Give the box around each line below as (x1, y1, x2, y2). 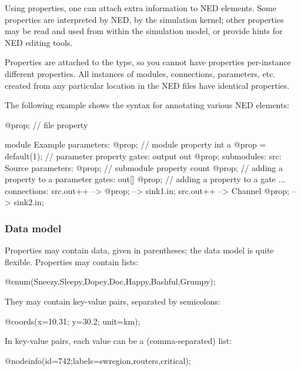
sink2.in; (14, 196, 44, 208)
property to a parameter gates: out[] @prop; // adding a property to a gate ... (5, 173, 286, 185)
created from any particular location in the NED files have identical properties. (5, 79, 290, 91)
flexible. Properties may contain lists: (5, 255, 139, 268)
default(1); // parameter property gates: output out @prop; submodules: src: (5, 149, 282, 162)
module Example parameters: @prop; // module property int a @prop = (5, 138, 266, 151)
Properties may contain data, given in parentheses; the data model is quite (5, 244, 274, 256)
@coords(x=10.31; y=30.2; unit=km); (5, 315, 141, 327)
